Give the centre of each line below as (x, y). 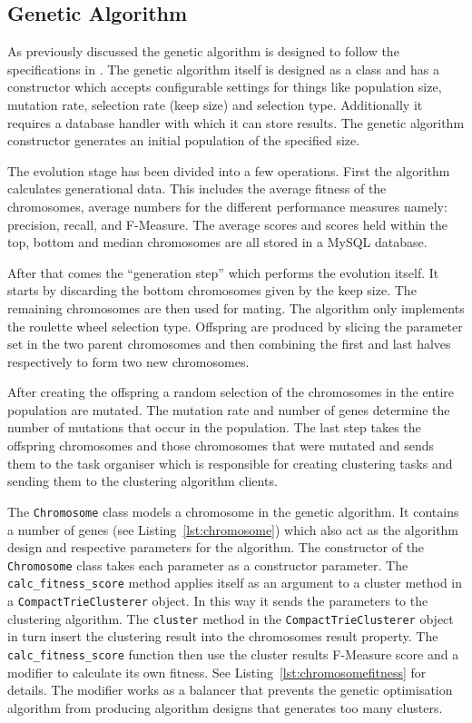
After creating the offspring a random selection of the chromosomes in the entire (231, 392)
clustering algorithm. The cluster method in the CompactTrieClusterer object (231, 618)
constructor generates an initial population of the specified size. (184, 140)
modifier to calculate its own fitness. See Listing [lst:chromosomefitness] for (217, 672)
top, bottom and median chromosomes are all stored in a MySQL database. (217, 242)
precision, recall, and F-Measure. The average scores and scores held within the (228, 224)
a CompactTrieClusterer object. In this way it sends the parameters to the (218, 601)
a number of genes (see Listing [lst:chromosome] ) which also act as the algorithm (233, 529)
